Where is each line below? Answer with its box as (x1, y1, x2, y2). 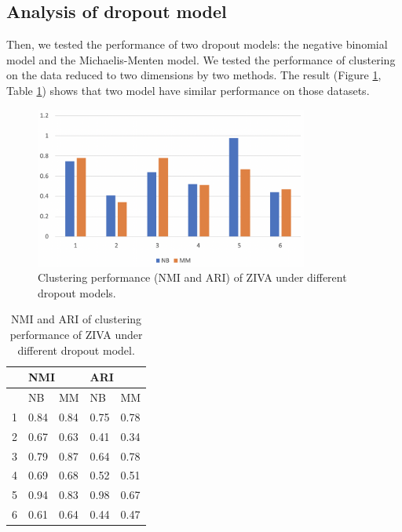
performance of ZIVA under (9, 326, 143, 343)
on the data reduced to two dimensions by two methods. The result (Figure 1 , (6, 67, 382, 83)
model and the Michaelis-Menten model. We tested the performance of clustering (6, 51, 396, 67)
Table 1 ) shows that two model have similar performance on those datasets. (6, 82, 370, 98)
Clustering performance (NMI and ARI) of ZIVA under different (38, 269, 347, 286)
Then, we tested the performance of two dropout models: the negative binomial (6, 36, 388, 53)
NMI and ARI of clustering (11, 311, 142, 327)
